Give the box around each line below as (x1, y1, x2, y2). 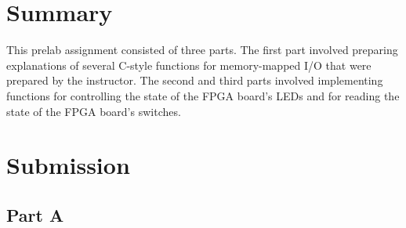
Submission (6, 149, 130, 181)
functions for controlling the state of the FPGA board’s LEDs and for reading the (6, 87, 400, 103)
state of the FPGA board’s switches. (6, 103, 181, 119)
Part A (6, 202, 64, 226)
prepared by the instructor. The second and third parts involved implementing (6, 72, 383, 89)
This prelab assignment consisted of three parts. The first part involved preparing (6, 42, 398, 58)
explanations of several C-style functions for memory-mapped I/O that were (6, 56, 372, 73)
